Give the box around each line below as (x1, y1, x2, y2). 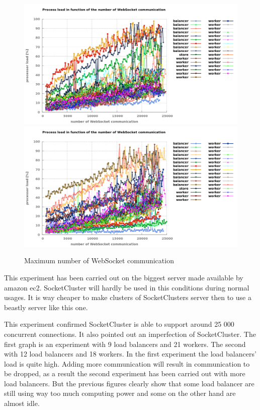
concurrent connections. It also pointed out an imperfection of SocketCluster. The (4, 328, 256, 339)
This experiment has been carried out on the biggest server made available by (4, 272, 243, 282)
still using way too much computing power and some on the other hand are (4, 388, 236, 398)
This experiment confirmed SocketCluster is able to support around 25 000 (4, 319, 234, 329)
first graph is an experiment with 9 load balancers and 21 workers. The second (4, 338, 246, 349)
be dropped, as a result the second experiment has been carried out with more (4, 368, 245, 379)
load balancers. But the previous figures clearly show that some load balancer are (4, 378, 254, 388)
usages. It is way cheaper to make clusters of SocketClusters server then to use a (4, 292, 251, 303)
